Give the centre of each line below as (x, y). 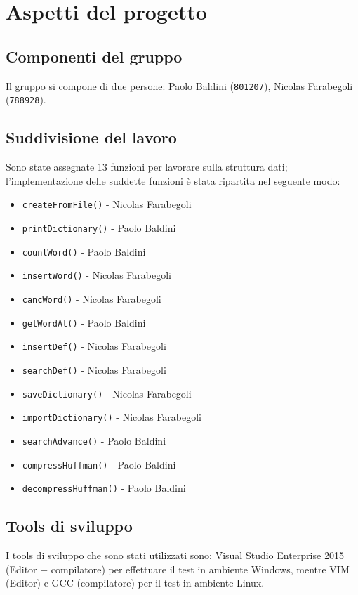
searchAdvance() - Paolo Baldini (94, 440)
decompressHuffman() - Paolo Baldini (104, 488)
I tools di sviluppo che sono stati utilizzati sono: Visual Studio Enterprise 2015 (175, 555)
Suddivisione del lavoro (91, 137)
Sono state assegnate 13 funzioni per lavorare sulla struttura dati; (147, 167)
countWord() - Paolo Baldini (84, 251)
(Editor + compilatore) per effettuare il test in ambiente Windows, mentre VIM (178, 569)
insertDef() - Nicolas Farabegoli (94, 346)
